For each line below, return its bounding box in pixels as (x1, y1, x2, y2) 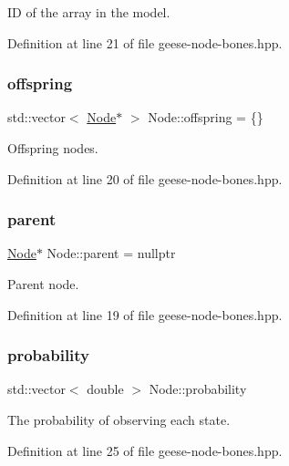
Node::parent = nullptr (46, 243, 176, 263)
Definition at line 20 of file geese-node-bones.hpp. (7, 169, 283, 188)
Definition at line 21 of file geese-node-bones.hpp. (7, 33, 283, 52)
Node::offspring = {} (148, 108, 263, 127)
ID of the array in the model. (7, 3, 170, 21)
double (87, 379, 124, 399)
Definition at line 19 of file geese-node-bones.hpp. (7, 305, 283, 324)
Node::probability (149, 379, 247, 399)
